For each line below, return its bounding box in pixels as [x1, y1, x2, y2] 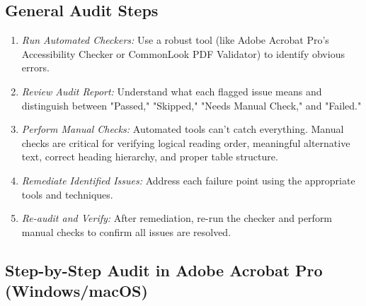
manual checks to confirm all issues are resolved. [21, 224, 231, 239]
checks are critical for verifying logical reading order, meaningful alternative [21, 135, 350, 150]
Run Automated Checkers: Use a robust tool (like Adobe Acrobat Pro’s [21, 33, 329, 47]
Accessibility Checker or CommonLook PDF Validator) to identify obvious [21, 46, 345, 61]
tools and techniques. [21, 187, 113, 201]
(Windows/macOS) [5, 280, 148, 302]
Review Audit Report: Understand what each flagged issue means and [21, 83, 322, 98]
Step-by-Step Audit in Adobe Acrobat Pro [5, 259, 323, 281]
